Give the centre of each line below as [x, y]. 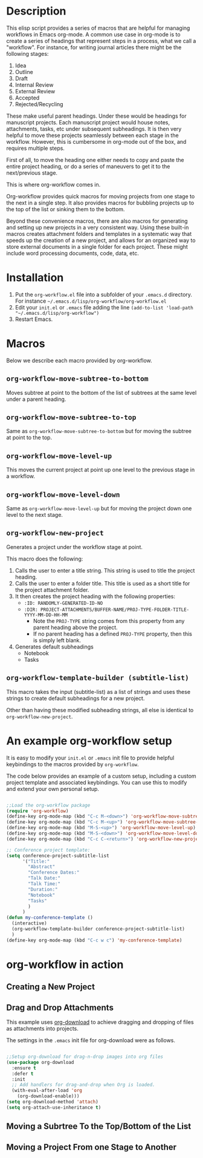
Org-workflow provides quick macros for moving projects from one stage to [101, 196]
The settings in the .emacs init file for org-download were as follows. [91, 1040]
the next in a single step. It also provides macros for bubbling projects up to [100, 203]
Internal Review [34, 85]
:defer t [23, 1074]
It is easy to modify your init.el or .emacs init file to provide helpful [90, 758]
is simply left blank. [57, 640]
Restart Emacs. [34, 319]
